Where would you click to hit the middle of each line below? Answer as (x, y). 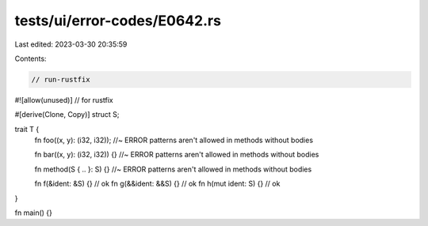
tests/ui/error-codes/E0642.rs (118, 21)
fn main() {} (34, 213)
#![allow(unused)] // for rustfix (64, 100)
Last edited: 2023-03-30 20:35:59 (71, 44)
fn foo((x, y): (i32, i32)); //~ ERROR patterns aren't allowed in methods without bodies (174, 140)
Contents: (31, 58)
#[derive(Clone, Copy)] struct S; (67, 115)
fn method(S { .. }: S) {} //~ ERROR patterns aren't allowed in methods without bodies (173, 169)
